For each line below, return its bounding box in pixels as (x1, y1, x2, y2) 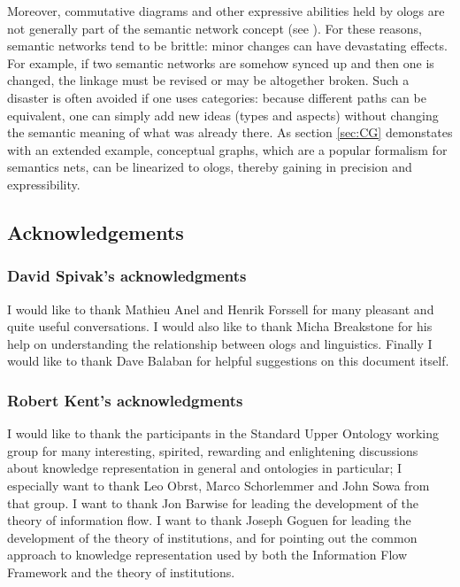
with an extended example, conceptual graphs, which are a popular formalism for (7, 140, 448, 158)
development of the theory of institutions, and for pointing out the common (7, 528, 418, 546)
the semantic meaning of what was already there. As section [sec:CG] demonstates (7, 123, 453, 142)
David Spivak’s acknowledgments (7, 265, 247, 287)
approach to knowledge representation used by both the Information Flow (7, 545, 408, 564)
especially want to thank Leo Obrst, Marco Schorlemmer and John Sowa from (7, 475, 430, 494)
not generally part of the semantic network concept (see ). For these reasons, (7, 19, 422, 37)
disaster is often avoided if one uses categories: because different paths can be (7, 88, 426, 106)
